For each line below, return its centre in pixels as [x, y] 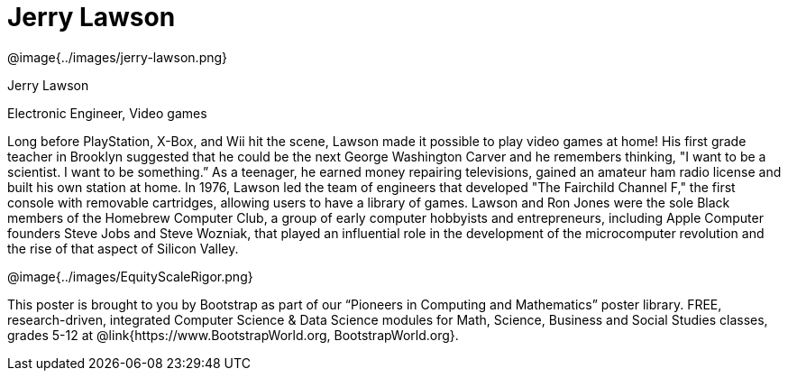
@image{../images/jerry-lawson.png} [118, 57]
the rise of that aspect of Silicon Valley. [123, 248]
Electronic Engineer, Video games [107, 113]
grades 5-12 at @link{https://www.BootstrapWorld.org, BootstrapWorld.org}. [233, 335]
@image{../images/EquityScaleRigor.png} [130, 276]
